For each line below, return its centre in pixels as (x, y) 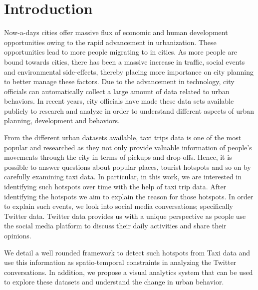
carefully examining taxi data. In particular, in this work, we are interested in (123, 177)
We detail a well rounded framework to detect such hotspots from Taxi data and (127, 252)
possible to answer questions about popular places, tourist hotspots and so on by (128, 167)
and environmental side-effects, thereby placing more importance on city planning (129, 71)
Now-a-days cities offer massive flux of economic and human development (116, 32)
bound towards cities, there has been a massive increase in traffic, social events (125, 61)
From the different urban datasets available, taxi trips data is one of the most (123, 137)
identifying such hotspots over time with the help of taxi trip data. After (115, 187)
